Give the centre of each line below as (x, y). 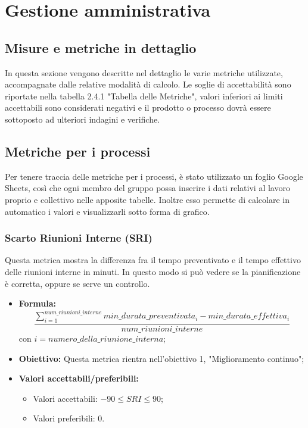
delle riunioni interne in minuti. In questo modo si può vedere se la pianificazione (153, 271)
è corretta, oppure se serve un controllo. (77, 283)
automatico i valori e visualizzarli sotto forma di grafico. (107, 211)
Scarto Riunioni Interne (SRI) (79, 238)
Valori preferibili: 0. (69, 418)
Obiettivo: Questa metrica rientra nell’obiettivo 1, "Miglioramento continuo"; (161, 358)
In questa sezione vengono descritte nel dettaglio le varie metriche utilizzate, (144, 72)
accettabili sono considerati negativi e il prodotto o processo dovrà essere (138, 107)
